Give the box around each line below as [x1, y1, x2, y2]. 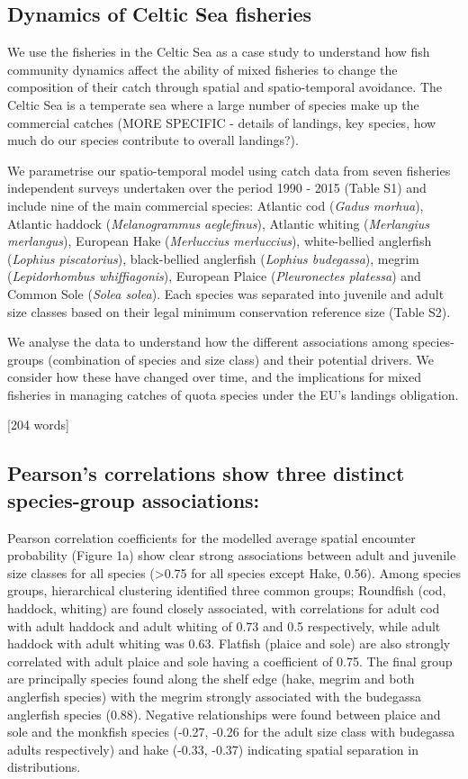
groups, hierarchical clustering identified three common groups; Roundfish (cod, [7, 581, 446, 600]
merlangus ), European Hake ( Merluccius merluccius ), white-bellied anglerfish [7, 231, 432, 250]
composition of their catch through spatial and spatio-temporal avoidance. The [7, 77, 442, 96]
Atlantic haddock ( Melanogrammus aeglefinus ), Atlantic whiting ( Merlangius [7, 213, 430, 232]
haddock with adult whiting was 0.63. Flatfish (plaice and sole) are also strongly [7, 634, 451, 653]
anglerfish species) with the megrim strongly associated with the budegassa [7, 687, 421, 706]
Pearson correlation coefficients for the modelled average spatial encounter [7, 528, 416, 547]
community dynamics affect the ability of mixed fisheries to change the [7, 59, 398, 78]
